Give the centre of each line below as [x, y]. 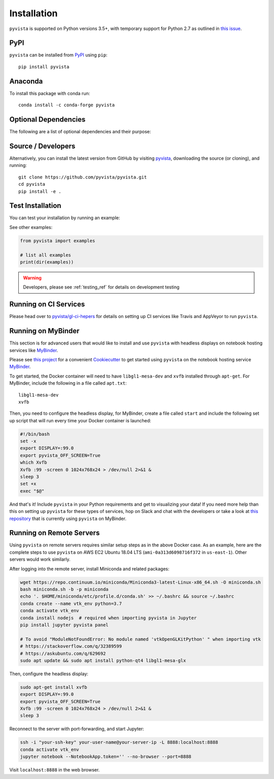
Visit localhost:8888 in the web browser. [55, 770]
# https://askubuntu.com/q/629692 [63, 653]
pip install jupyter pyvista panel [64, 625]
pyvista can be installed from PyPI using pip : [58, 55]
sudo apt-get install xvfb [54, 687]
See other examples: [31, 227]
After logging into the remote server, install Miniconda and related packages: [89, 569]
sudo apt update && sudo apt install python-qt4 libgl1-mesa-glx [103, 660]
